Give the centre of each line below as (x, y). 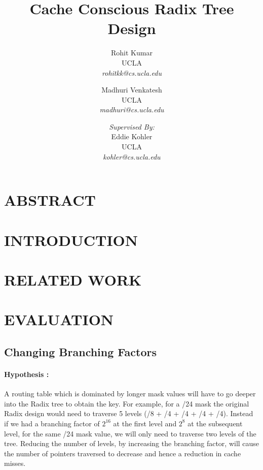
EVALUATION (59, 319)
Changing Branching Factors (80, 351)
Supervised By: (132, 126)
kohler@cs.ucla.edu (132, 156)
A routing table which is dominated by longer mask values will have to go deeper (130, 394)
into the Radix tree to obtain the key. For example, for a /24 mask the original (127, 403)
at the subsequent (215, 423)
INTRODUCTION (71, 240)
